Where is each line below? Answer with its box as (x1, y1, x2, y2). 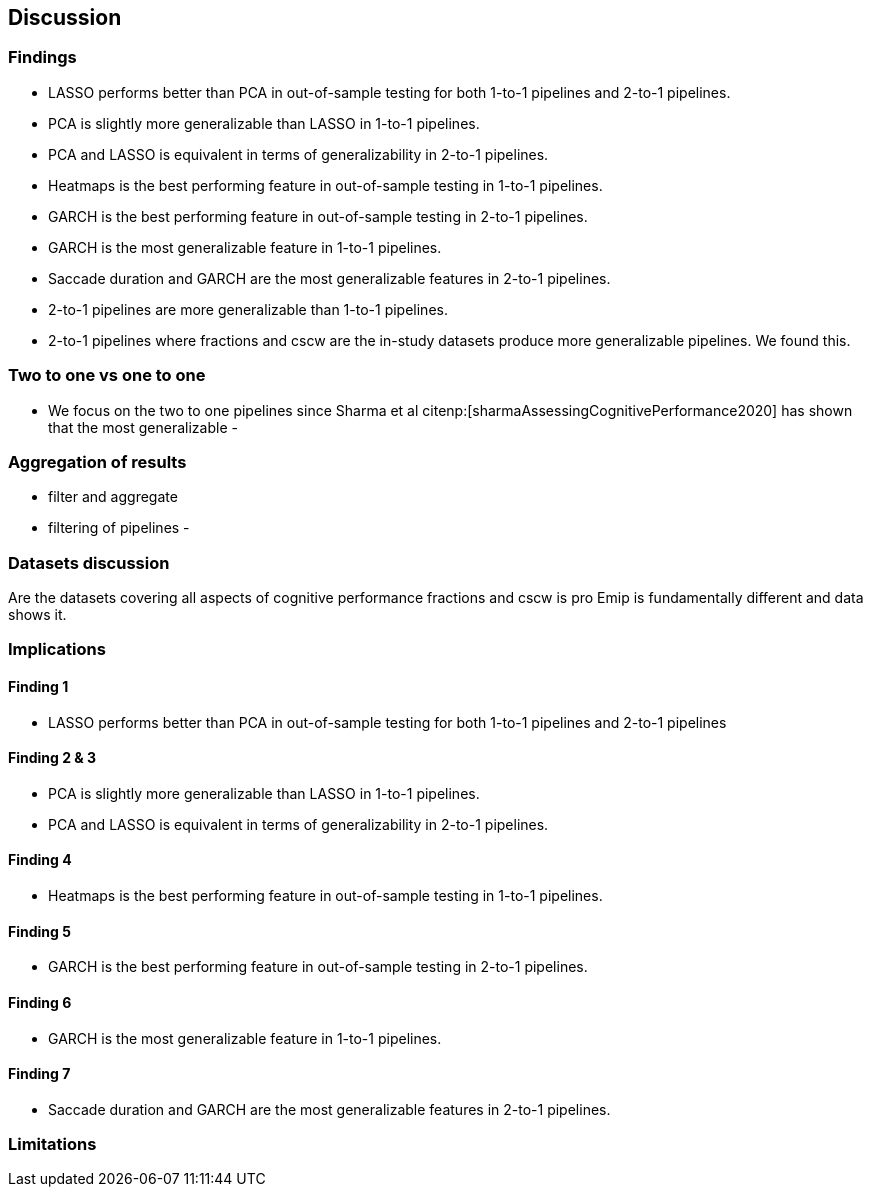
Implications (8, 639, 106, 660)
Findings (8, 47, 77, 68)
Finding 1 (8, 678, 69, 696)
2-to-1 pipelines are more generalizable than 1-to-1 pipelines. (48, 300, 448, 318)
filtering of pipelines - (48, 519, 190, 537)
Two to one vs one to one (8, 365, 206, 386)
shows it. (8, 606, 67, 624)
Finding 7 (8, 1065, 71, 1083)
